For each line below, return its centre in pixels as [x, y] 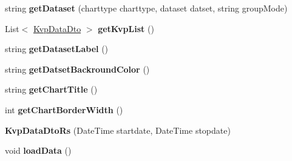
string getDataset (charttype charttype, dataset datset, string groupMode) [146, 8]
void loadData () [38, 150]
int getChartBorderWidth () [64, 109]
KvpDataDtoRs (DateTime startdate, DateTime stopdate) [118, 130]
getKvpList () [126, 28]
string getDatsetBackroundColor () [77, 69]
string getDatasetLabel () [57, 49]
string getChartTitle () [51, 89]
